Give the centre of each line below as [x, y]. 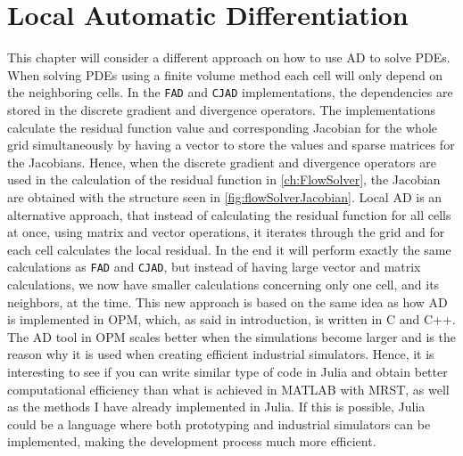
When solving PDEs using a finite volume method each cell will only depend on [225, 74]
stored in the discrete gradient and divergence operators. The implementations [222, 109]
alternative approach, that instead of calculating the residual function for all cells [229, 214]
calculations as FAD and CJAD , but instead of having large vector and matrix [214, 267]
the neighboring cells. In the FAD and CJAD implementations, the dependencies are [230, 92]
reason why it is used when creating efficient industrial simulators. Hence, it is [221, 354]
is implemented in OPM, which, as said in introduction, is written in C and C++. [231, 319]
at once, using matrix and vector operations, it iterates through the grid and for [226, 232]
